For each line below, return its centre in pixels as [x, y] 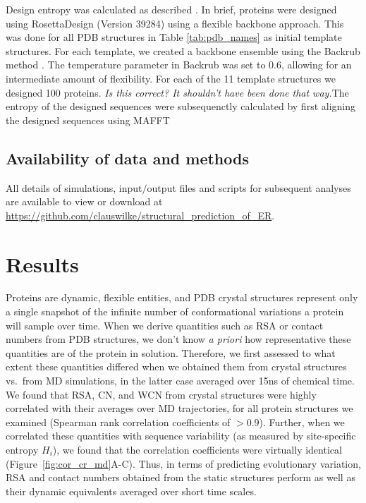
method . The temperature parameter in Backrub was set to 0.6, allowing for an [179, 65]
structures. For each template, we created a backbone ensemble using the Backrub [183, 50]
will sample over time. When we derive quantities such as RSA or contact [165, 325]
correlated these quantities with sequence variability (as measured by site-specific [181, 436]
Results [42, 263]
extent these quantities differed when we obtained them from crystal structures [176, 366]
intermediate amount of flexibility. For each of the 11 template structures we [171, 78]
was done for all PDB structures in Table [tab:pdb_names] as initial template [174, 37]
